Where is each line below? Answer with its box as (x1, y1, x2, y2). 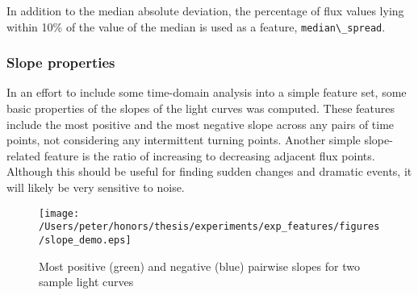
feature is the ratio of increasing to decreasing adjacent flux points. (44, 147, 375, 164)
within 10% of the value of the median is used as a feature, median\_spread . (6, 18, 386, 35)
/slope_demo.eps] (39, 234, 132, 246)
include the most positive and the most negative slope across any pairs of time (6, 115, 395, 132)
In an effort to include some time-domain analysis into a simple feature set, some (6, 84, 407, 101)
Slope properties (6, 52, 115, 73)
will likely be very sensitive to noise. (6, 179, 185, 196)
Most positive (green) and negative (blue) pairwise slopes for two (39, 257, 360, 274)
